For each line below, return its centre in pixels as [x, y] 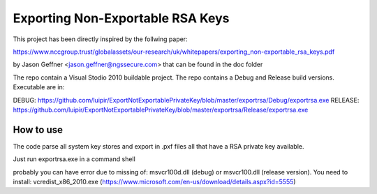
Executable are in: [39, 87]
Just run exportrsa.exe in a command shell [74, 159]
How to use [38, 129]
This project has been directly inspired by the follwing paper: [100, 39]
